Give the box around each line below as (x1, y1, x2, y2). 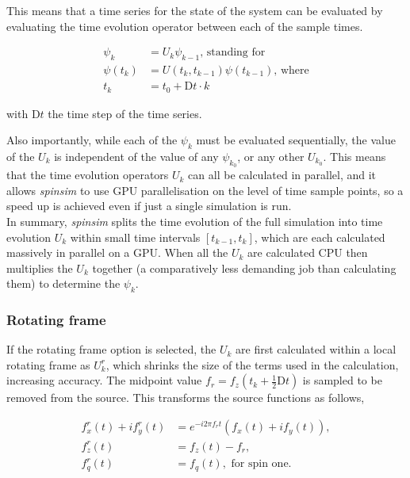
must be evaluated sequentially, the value (196, 132, 396, 148)
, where (274, 65, 309, 77)
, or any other (237, 147, 305, 164)
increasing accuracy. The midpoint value (6, 372, 202, 388)
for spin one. (231, 458, 292, 470)
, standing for (200, 47, 266, 59)
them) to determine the (6, 275, 121, 292)
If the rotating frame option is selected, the (6, 341, 216, 358)
